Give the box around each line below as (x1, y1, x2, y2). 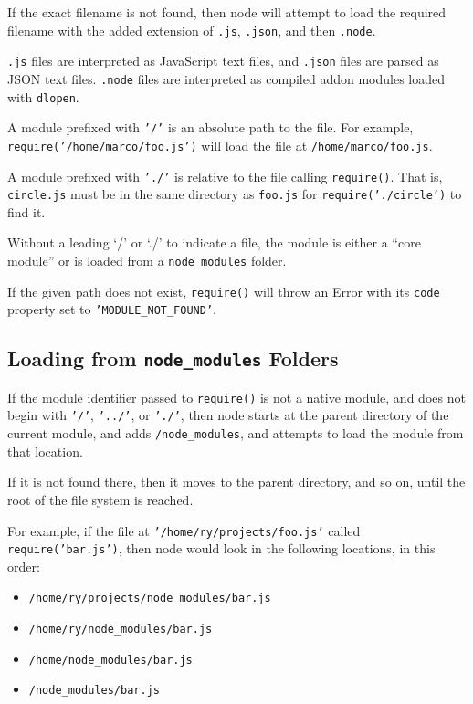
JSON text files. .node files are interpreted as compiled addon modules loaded (7, 68, 445, 88)
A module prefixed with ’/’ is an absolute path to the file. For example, (7, 118, 414, 137)
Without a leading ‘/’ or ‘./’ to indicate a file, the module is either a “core (7, 233, 421, 252)
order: (7, 556, 40, 575)
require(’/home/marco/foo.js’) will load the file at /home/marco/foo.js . (7, 135, 433, 154)
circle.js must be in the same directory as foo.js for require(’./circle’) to (7, 184, 462, 204)
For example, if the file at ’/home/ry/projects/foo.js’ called (7, 520, 361, 540)
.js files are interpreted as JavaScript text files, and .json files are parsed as (7, 51, 439, 70)
